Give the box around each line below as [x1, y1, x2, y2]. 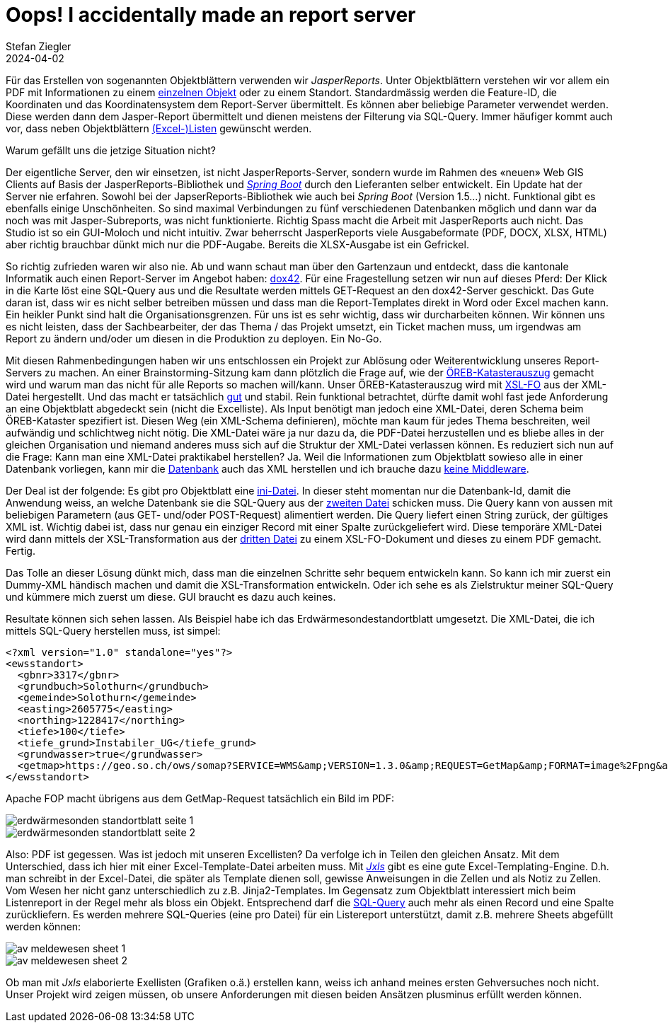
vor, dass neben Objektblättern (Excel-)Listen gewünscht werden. [6, 122, 312, 134]
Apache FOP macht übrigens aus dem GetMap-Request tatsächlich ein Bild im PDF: [6, 792, 394, 804]
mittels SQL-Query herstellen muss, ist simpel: [6, 624, 221, 637]
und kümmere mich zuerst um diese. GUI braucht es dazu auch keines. [6, 590, 336, 603]
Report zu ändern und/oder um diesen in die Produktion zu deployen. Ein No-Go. [6, 332, 382, 345]
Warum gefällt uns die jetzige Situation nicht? [6, 144, 216, 156]
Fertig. [6, 544, 35, 557]
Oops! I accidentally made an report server [6, 3, 416, 27]
